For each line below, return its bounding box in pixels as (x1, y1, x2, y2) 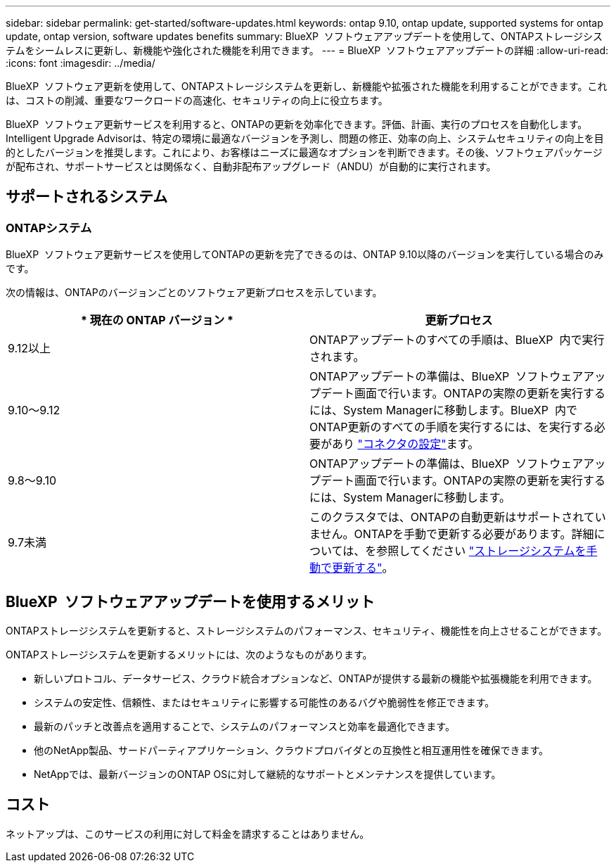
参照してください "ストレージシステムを (376, 544, 586, 559)
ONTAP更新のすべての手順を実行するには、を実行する (309, 420, 594, 435)
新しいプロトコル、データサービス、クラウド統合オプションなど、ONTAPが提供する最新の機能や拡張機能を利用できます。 (34, 672, 598, 685)
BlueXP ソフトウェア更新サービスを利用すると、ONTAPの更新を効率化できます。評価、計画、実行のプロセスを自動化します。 (6, 118, 588, 130)
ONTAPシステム (6, 220, 92, 235)
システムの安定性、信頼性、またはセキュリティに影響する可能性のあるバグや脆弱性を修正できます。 (34, 696, 495, 709)
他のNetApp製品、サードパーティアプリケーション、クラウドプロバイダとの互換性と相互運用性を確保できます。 (34, 744, 549, 757)
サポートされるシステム (6, 188, 168, 206)
